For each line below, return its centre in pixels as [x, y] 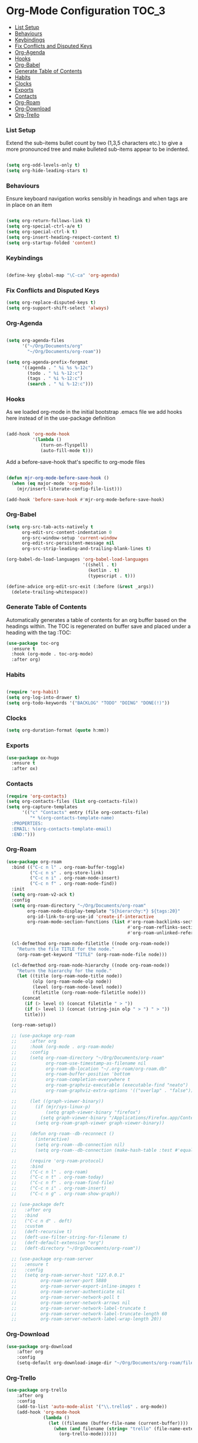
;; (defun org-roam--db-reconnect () [63, 1134]
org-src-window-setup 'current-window [69, 538]
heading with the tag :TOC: [39, 632]
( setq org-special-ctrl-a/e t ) [44, 226]
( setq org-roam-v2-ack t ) [43, 895]
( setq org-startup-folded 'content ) [51, 243]
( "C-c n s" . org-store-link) [67, 873]
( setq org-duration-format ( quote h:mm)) [58, 730]
